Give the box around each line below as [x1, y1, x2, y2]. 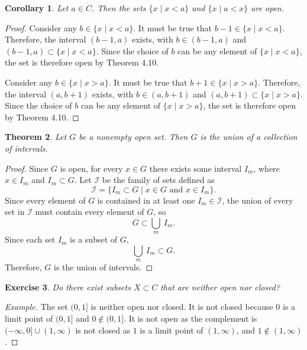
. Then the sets [91, 2, 146, 14]
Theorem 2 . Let [5, 130, 67, 143]
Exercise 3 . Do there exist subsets [5, 280, 131, 293]
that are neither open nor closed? [160, 280, 280, 293]
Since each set [5, 233, 56, 246]
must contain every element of [35, 205, 144, 218]
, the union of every [222, 194, 293, 206]
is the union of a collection [200, 130, 298, 143]
